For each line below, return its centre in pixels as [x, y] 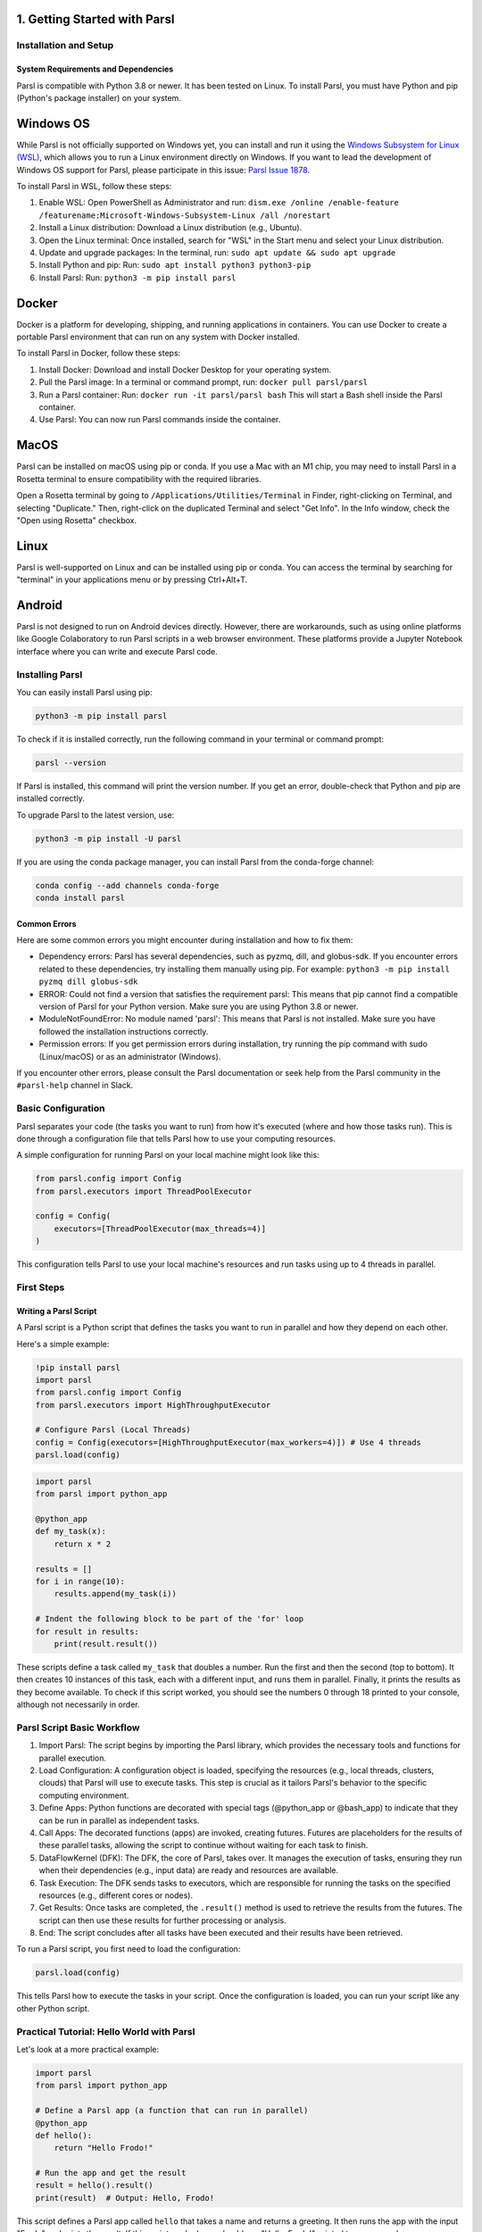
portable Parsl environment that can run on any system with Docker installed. [158, 337]
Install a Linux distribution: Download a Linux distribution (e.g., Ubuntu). [170, 228]
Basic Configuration [61, 1109]
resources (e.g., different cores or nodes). [116, 1895]
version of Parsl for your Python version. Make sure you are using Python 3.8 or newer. [199, 1007]
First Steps [41, 1287]
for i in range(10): [80, 1581]
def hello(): [64, 2135]
